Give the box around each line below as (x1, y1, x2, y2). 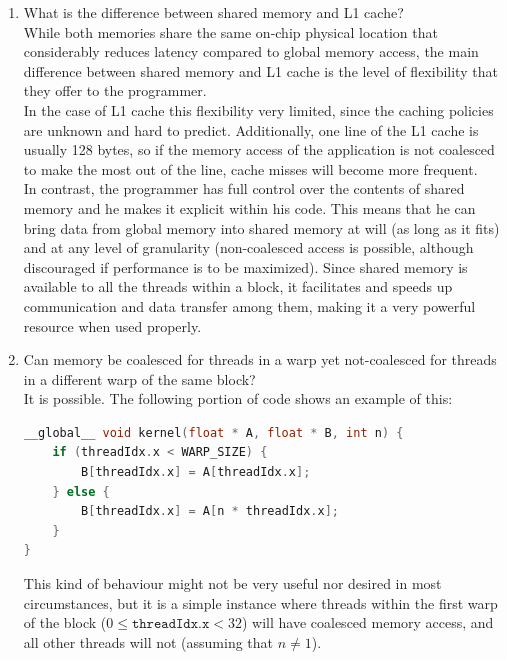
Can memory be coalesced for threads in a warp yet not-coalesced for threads (23, 349, 497, 370)
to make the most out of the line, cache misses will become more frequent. (23, 158, 478, 179)
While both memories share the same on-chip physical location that (23, 21, 438, 42)
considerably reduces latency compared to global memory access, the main (23, 41, 479, 62)
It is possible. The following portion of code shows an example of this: (23, 388, 453, 409)
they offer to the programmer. (23, 80, 207, 101)
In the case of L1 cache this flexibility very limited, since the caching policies (23, 99, 494, 120)
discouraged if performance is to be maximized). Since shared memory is (23, 256, 468, 277)
